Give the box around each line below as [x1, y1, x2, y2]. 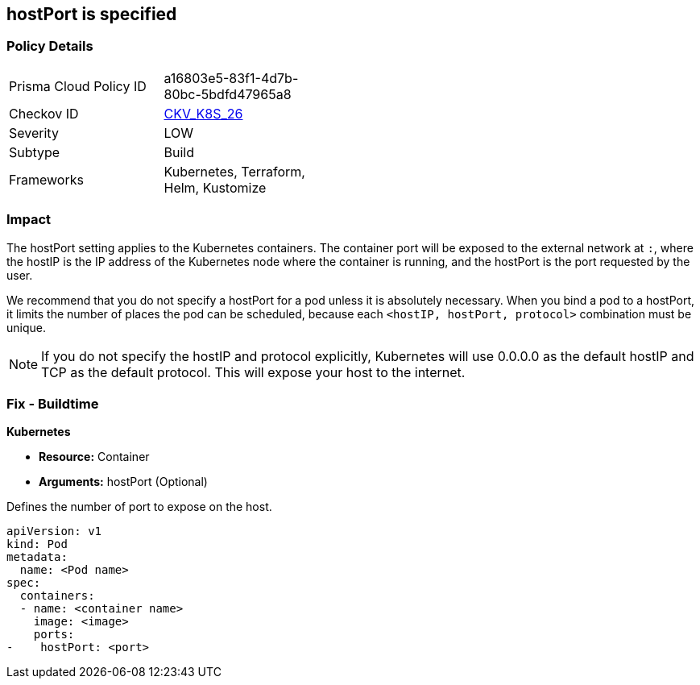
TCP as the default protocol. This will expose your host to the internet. [41, 363, 466, 380]
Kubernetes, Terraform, [164, 163, 305, 180]
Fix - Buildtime [6, 395, 99, 412]
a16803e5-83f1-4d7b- [164, 69, 299, 86]
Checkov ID [9, 105, 79, 122]
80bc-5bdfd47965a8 [164, 85, 292, 102]
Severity [9, 124, 59, 141]
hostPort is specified [6, 4, 177, 24]
